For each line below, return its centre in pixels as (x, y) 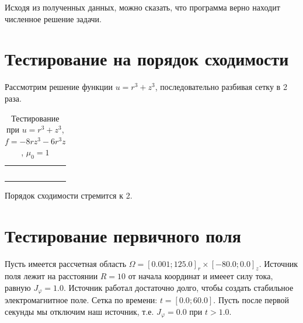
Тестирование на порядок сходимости (147, 59)
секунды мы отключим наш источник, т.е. (79, 311)
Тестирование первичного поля (123, 235)
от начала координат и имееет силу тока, (201, 276)
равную (18, 287)
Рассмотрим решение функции (59, 87)
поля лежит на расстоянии (51, 276)
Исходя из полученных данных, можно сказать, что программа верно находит (142, 7)
